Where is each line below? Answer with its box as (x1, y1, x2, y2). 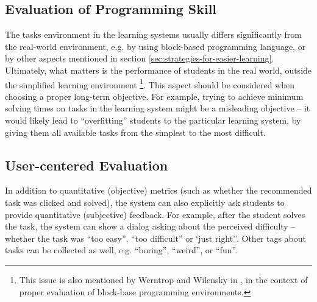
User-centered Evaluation (5, 155, 168, 174)
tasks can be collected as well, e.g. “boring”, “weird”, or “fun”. (5, 244, 238, 256)
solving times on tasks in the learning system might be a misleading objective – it (5, 102, 310, 114)
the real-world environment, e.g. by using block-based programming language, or (5, 40, 306, 52)
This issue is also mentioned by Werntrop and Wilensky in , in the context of (19, 273, 308, 286)
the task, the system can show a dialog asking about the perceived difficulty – (5, 220, 296, 233)
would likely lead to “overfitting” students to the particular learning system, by (5, 114, 301, 127)
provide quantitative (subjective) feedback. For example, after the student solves (5, 208, 305, 220)
